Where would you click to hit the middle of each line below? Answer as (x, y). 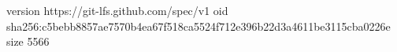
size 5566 (28, 41)
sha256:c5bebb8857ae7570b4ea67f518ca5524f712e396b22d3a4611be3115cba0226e (198, 26)
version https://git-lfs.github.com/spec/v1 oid (117, 10)
